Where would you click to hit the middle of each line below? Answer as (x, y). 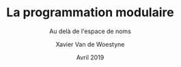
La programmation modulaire (90, 13)
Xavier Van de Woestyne (90, 44)
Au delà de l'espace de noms (90, 31)
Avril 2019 (90, 57)
